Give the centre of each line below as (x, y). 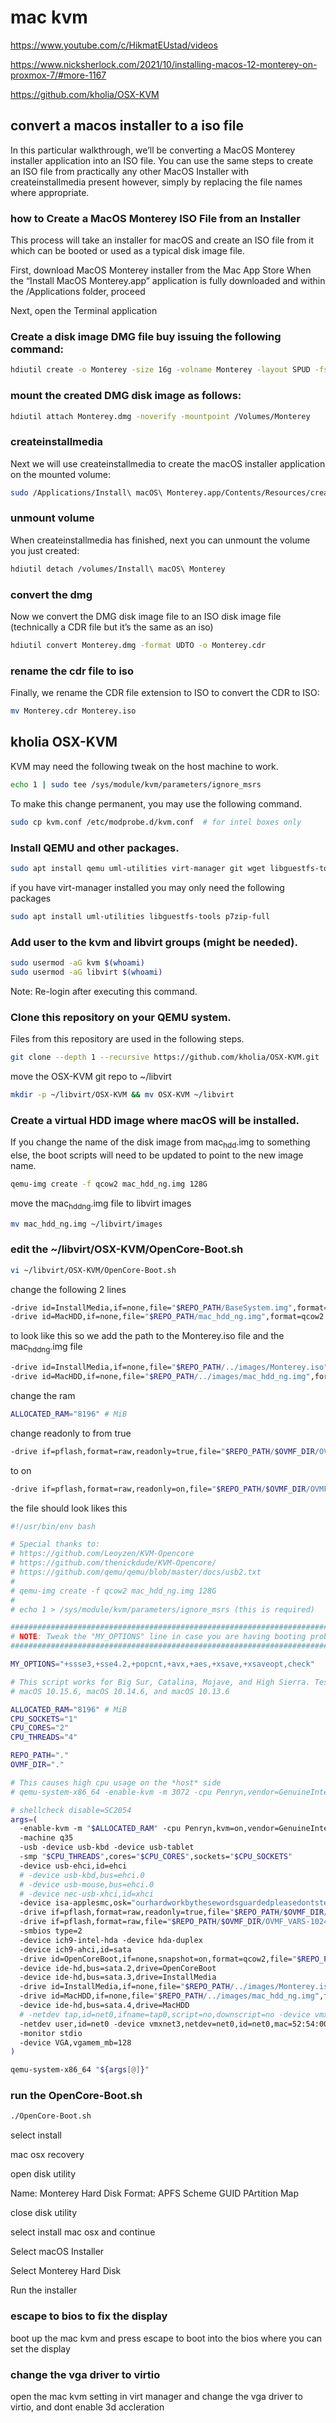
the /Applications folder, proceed (78, 292)
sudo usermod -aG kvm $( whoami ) (77, 962)
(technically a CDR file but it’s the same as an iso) (112, 627)
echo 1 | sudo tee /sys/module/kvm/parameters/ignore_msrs (136, 784)
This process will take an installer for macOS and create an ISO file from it (162, 240)
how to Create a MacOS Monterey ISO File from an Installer (155, 218)
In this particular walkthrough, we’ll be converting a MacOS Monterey (153, 150)
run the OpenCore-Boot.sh (76, 2096)
